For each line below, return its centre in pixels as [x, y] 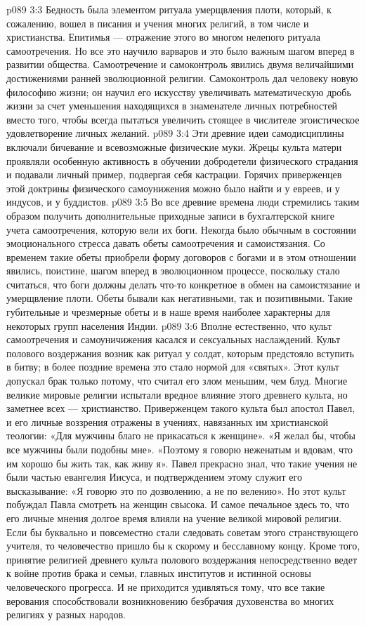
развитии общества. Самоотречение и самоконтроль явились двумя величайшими [180, 64]
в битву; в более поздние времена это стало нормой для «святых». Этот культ [173, 367]
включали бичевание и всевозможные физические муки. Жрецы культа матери [174, 146]
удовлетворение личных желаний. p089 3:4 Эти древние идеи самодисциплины [175, 133]
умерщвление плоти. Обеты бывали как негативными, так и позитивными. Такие [179, 298]
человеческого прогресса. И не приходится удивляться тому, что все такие [166, 586]
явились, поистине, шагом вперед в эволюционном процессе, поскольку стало [173, 271]
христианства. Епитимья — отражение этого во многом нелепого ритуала [163, 37]
